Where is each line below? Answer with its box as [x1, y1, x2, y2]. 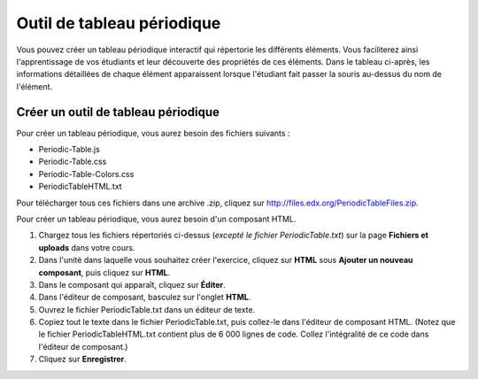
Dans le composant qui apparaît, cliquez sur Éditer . [38, 279, 226, 290]
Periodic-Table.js [38, 144, 101, 155]
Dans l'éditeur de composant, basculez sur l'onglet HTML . [38, 292, 251, 303]
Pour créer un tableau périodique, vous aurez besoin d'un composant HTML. [16, 213, 297, 224]
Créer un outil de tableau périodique [16, 104, 220, 120]
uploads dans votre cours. [38, 242, 135, 252]
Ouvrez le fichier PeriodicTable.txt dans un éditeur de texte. [38, 304, 256, 314]
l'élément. [16, 81, 53, 92]
